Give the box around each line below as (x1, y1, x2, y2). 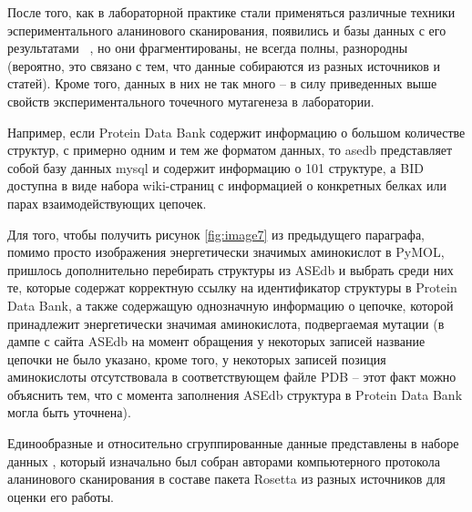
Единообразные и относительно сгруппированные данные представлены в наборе (7, 434, 459, 453)
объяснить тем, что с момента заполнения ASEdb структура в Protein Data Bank (7, 384, 463, 404)
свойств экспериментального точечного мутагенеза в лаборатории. (7, 91, 375, 110)
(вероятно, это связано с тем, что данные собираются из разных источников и (7, 56, 441, 75)
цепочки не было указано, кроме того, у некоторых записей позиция (7, 349, 386, 368)
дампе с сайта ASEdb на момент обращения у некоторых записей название (7, 332, 426, 351)
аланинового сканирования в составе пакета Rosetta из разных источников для (7, 469, 446, 488)
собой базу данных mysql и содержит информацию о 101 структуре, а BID (7, 158, 424, 177)
